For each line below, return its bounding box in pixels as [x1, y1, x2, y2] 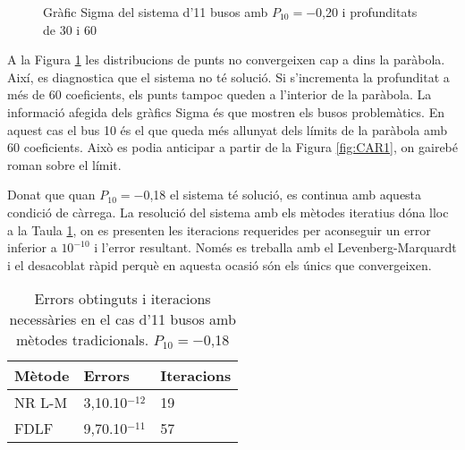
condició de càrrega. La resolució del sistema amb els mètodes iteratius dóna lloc [7, 202, 449, 221]
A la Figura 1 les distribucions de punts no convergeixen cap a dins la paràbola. [7, 50, 445, 69]
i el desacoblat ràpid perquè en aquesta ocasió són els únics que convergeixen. [7, 255, 432, 274]
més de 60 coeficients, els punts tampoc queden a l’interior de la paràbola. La [7, 85, 432, 104]
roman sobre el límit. [7, 155, 122, 174]
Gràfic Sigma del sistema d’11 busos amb [43, 3, 268, 21]
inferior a [7, 238, 57, 257]
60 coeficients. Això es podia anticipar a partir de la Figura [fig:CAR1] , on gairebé [7, 138, 458, 157]
